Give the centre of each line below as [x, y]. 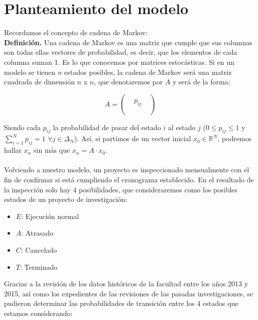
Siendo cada [23, 127]
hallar [13, 150]
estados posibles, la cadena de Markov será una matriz [148, 72]
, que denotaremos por [128, 82]
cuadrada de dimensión [39, 82]
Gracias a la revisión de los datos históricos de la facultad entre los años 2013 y [126, 284]
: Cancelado [39, 250]
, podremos [235, 138]
